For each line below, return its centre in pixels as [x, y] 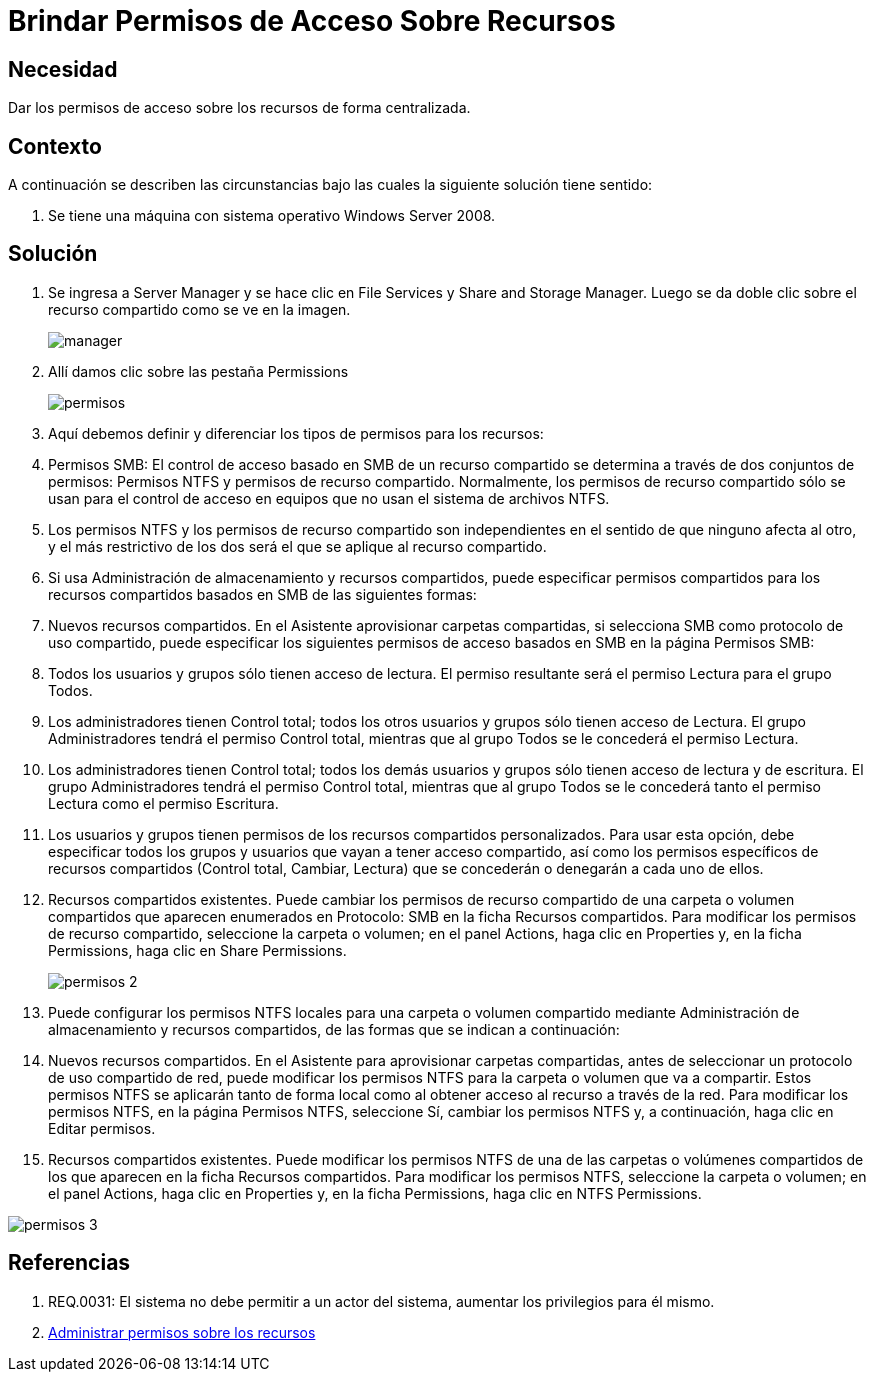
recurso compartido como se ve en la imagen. [199, 309]
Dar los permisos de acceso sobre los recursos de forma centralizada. [239, 108]
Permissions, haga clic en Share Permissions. [197, 950]
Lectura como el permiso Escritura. [163, 803]
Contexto [55, 146]
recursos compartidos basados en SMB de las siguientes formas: [262, 594]
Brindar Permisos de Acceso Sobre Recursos [312, 21]
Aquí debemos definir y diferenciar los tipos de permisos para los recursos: [296, 433]
